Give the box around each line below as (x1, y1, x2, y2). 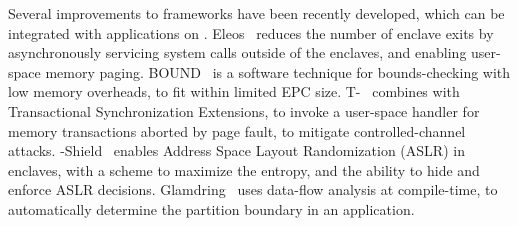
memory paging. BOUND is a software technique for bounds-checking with (45, 61, 511, 82)
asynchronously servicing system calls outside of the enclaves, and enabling (8, 42, 467, 63)
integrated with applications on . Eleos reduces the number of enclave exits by (8, 22, 494, 43)
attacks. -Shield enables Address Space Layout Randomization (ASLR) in (8, 140, 465, 161)
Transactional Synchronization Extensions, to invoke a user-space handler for (8, 100, 480, 121)
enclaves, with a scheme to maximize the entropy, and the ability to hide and (8, 159, 480, 180)
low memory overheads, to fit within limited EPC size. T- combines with (8, 81, 460, 102)
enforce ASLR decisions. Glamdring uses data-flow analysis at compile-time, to (8, 179, 498, 200)
